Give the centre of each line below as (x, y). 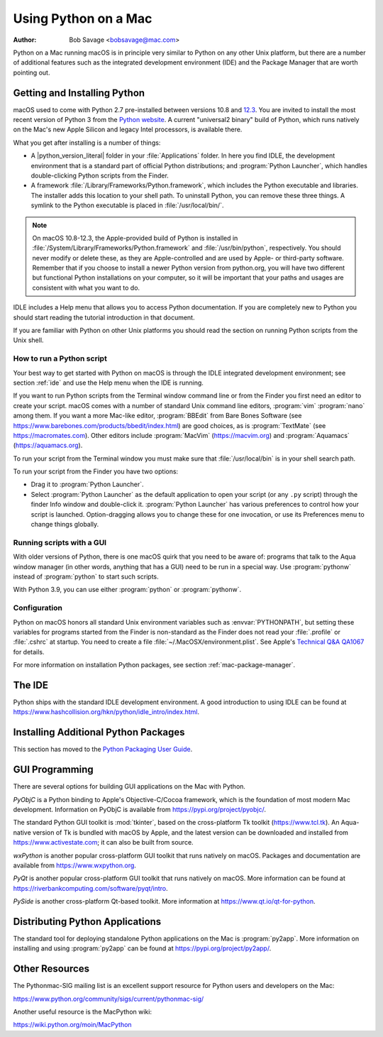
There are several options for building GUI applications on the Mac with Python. (129, 786)
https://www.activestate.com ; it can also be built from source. (104, 843)
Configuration (38, 608)
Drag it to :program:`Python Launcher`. (88, 484)
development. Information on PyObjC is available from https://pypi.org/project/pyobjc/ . (139, 809)
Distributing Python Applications (87, 922)
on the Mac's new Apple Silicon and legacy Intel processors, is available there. (128, 130)
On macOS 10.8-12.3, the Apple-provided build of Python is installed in (135, 238)
